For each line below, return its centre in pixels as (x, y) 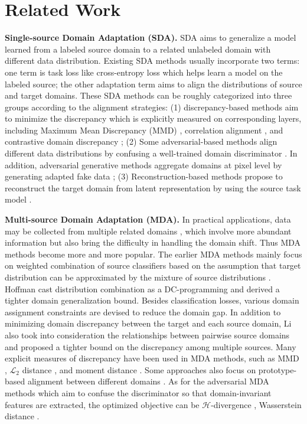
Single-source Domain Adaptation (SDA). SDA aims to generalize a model (151, 37)
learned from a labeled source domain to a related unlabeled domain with (138, 49)
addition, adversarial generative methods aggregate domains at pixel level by (143, 164)
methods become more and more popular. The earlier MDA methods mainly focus (153, 254)
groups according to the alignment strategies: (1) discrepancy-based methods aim (152, 107)
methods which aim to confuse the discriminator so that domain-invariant (138, 392)
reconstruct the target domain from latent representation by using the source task (153, 187)
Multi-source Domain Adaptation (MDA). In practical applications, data (148, 219)
